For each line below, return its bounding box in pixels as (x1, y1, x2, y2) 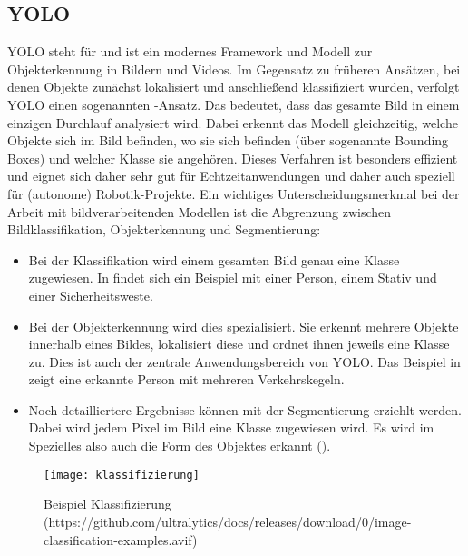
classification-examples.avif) (44, 530, 198, 549)
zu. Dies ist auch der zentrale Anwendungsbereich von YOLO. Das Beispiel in (28, 352, 461, 371)
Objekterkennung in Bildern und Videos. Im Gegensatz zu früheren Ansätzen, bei (7, 59, 461, 78)
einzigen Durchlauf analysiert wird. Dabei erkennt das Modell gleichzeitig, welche (7, 113, 458, 132)
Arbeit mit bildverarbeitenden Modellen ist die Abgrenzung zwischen (7, 202, 392, 221)
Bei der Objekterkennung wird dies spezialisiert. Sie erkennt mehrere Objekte (28, 316, 459, 335)
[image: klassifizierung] (44, 468, 200, 482)
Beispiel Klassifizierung (44, 494, 171, 513)
